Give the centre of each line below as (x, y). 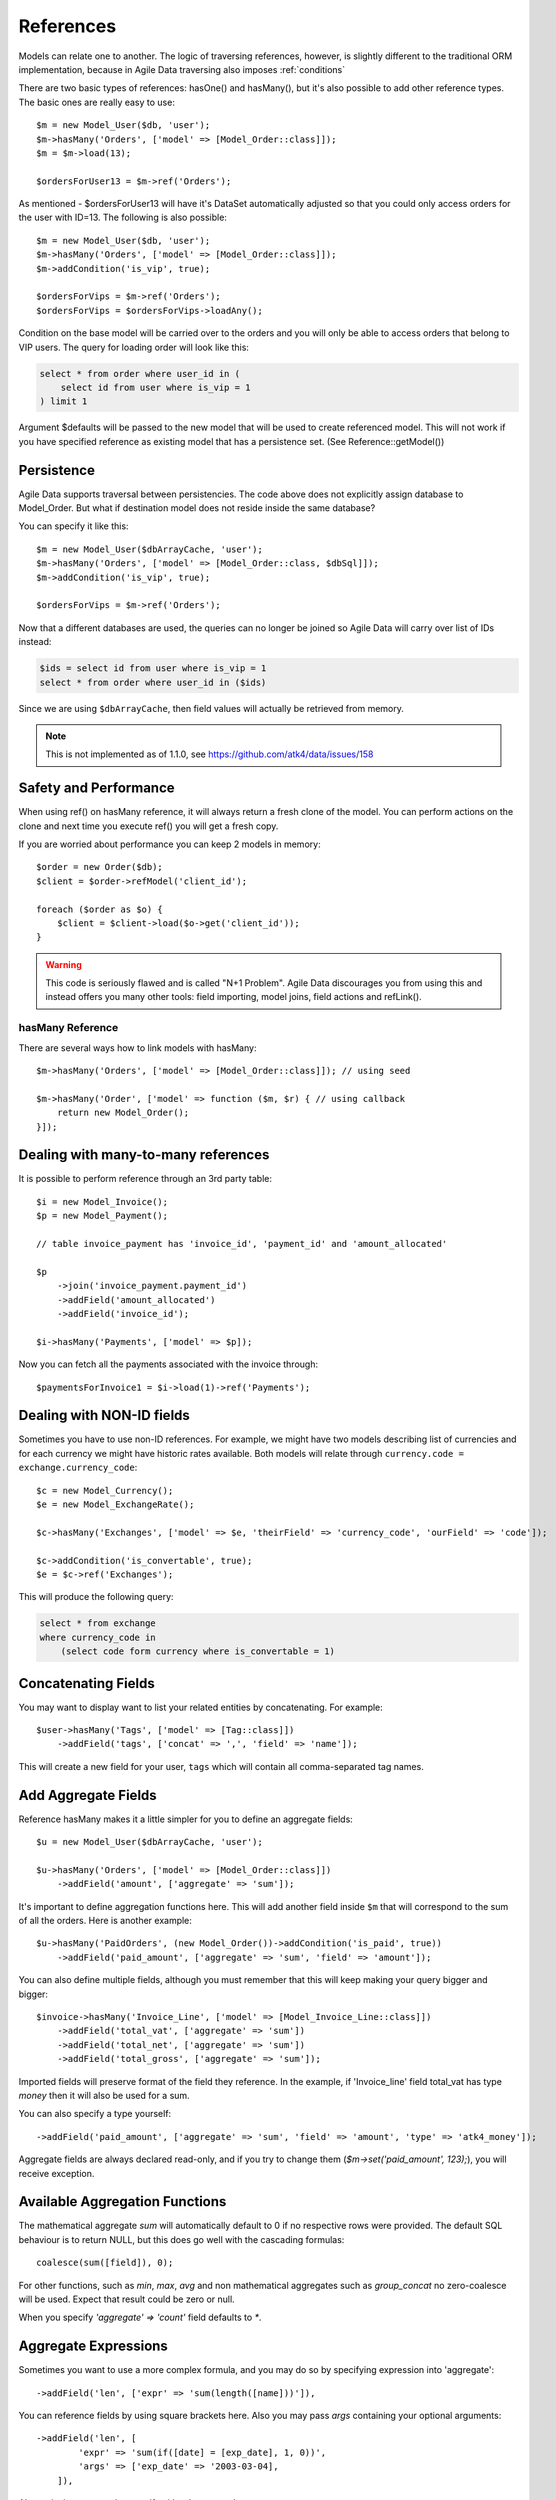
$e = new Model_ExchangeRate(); (115, 1504)
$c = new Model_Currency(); (105, 1490)
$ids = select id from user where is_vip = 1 (153, 668)
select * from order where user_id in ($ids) (153, 682)
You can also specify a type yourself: (95, 2114)
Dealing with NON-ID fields (104, 1415)
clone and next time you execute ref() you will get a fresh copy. (148, 826)
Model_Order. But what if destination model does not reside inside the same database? (197, 508)
